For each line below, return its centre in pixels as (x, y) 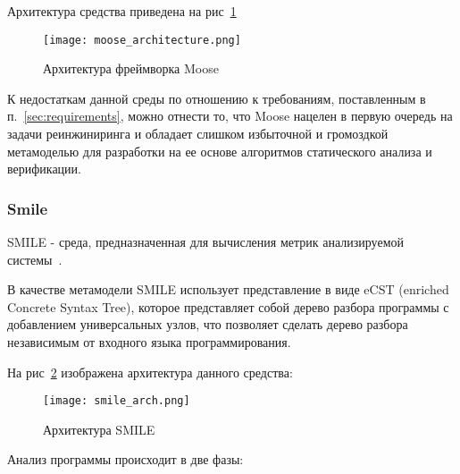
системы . (35, 259)
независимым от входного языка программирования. (149, 342)
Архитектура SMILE (99, 429)
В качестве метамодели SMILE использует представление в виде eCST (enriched (228, 289)
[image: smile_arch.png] (117, 401)
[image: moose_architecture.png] (142, 40)
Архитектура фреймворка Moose (131, 68)
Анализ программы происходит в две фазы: (125, 459)
